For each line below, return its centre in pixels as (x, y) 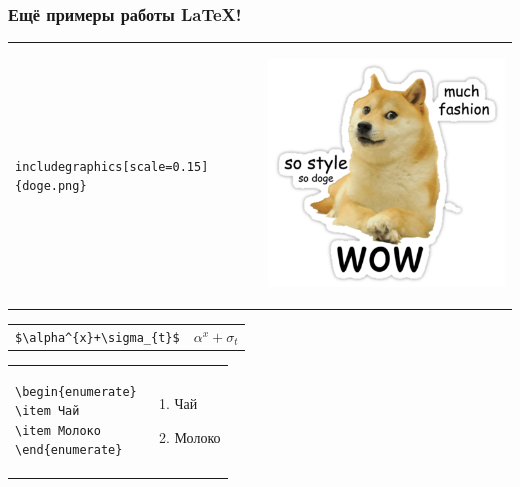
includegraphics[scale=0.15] (112, 166)
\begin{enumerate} (76, 391)
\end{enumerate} (69, 450)
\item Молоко (58, 430)
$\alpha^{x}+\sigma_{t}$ (97, 337)
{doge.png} (51, 186)
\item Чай (47, 411)
